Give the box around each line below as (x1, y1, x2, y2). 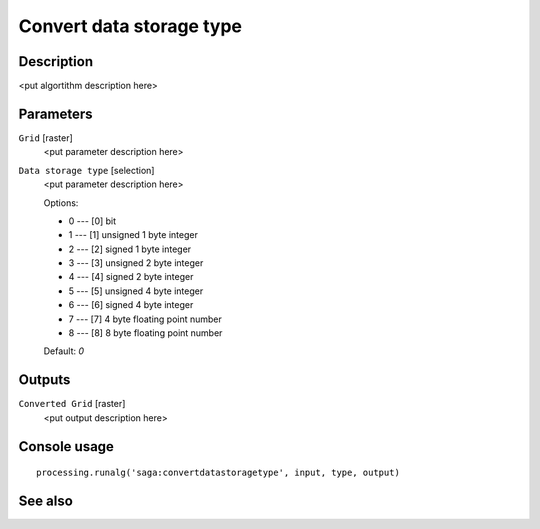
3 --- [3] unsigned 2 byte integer (68, 257, 204, 269)
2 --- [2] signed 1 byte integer (68, 243, 192, 255)
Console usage (18, 438, 115, 455)
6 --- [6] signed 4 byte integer (68, 299, 194, 311)
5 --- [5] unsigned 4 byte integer (68, 285, 204, 297)
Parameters (18, 105, 93, 122)
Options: (43, 196, 79, 209)
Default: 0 (43, 345, 85, 357)
